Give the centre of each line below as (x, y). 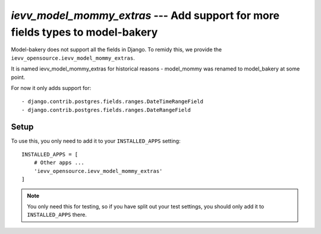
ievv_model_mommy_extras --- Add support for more (145, 15)
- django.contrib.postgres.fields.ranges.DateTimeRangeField (112, 102)
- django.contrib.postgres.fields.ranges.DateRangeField (106, 110)
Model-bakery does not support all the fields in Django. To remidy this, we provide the (117, 50)
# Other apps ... (59, 163)
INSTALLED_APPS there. (57, 215)
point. (18, 77)
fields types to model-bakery (84, 32)
